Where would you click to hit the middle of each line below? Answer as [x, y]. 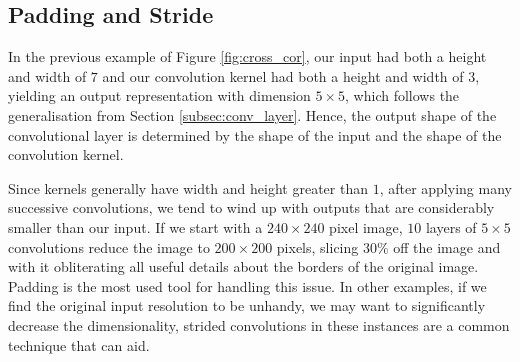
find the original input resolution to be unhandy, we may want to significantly [247, 305]
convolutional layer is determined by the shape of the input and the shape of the [255, 134]
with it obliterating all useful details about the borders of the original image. [243, 266]
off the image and [447, 246]
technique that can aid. [79, 344]
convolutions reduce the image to [109, 246]
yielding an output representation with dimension [159, 95]
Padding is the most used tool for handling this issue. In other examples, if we [247, 285]
